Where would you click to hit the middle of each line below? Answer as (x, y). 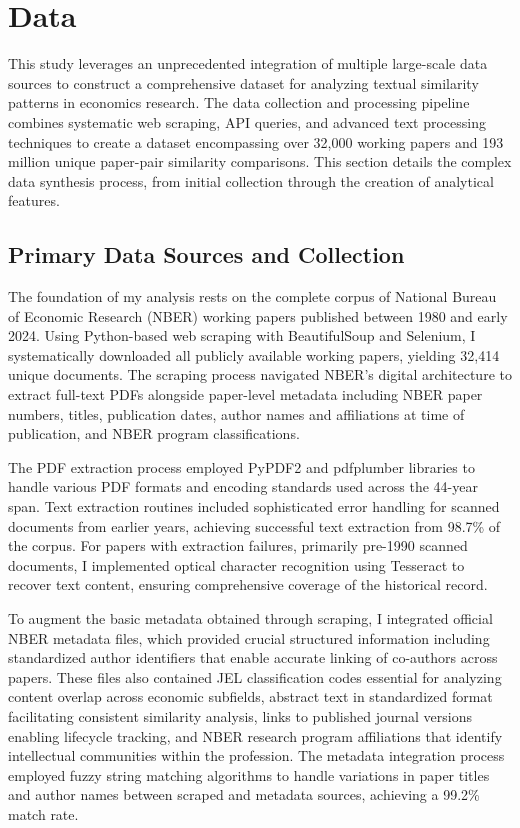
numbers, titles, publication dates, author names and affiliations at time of (236, 413)
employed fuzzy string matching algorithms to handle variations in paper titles (249, 774)
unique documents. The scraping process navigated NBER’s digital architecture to (260, 374)
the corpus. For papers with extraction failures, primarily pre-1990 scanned (238, 545)
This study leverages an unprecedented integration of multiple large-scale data (248, 63)
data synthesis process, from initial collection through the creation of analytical (251, 180)
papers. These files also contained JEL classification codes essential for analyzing (255, 676)
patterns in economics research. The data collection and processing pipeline (239, 102)
